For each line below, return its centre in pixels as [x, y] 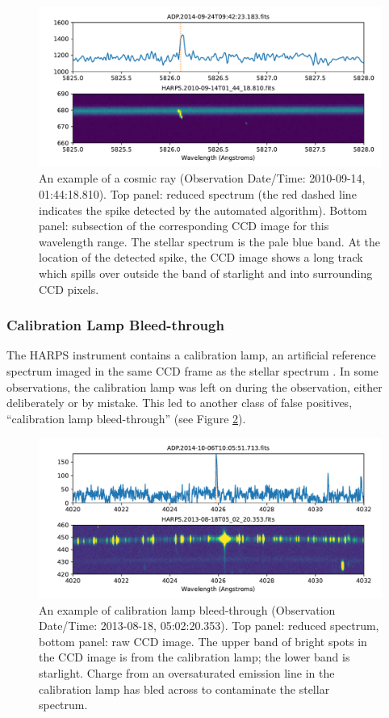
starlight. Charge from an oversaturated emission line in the [187, 673]
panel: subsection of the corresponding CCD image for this [184, 226]
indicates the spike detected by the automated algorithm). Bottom [203, 210]
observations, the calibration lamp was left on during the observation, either [194, 386]
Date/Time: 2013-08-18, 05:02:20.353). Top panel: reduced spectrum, [209, 626]
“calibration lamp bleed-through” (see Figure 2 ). [126, 418]
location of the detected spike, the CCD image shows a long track [201, 257]
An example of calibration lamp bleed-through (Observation [187, 609]
